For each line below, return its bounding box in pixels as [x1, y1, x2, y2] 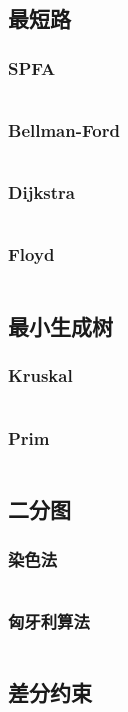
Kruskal [8, 363, 73, 388]
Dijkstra [8, 180, 75, 205]
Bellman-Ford [8, 117, 120, 142]
